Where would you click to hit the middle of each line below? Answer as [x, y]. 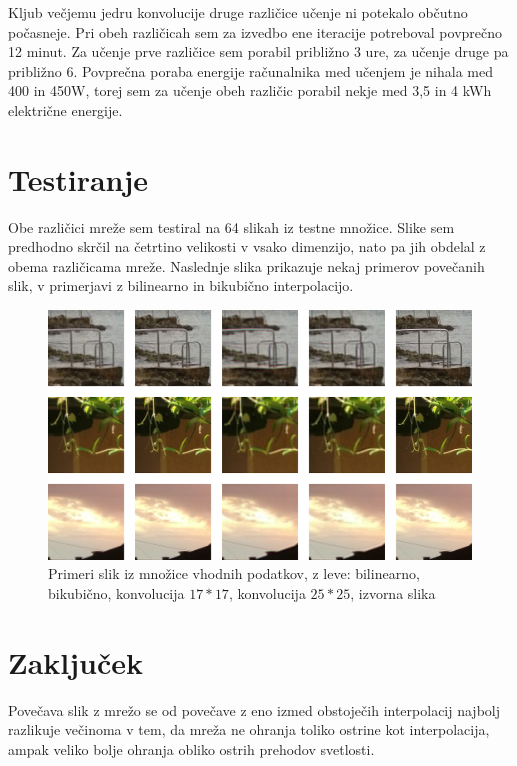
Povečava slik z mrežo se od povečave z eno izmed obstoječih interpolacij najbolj [254, 709]
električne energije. [65, 109]
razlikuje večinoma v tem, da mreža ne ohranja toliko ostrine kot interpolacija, [249, 729]
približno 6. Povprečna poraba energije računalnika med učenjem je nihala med [250, 70]
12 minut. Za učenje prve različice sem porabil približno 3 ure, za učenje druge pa [258, 51]
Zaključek [76, 661]
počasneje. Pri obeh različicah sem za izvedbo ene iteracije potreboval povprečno [255, 31]
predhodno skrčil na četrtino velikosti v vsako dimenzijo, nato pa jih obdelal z [247, 246]
